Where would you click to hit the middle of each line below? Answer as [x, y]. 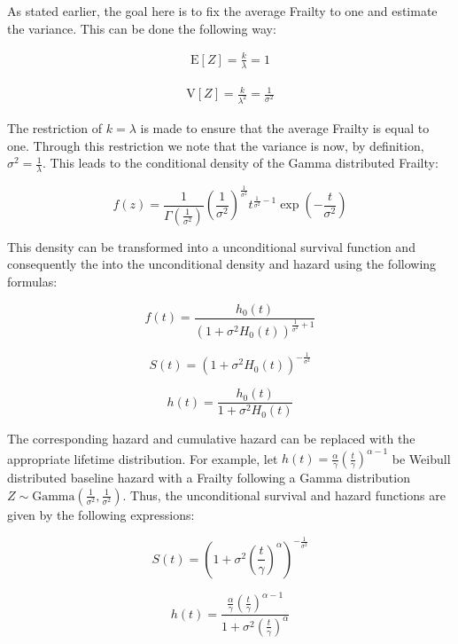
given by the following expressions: [101, 514]
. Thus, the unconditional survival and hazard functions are [284, 495]
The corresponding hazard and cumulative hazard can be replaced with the [211, 439]
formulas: [32, 281]
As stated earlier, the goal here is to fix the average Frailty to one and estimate [222, 11]
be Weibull [421, 458]
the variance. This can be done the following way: [142, 28]
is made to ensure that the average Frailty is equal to [285, 127]
